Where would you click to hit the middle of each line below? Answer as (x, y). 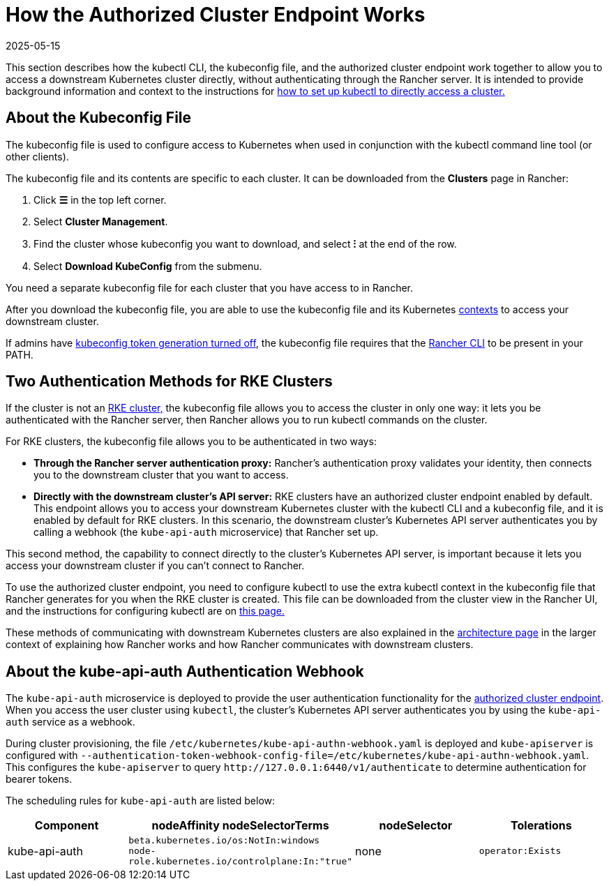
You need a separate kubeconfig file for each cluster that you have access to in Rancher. (210, 287)
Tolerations (541, 826)
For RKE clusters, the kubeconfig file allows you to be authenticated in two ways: (191, 442)
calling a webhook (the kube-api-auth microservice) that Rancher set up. (206, 532)
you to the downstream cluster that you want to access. (161, 475)
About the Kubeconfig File (99, 118)
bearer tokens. (39, 779)
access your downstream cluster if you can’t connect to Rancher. (155, 566)
